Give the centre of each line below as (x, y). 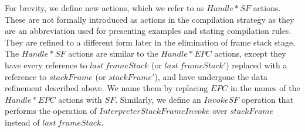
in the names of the (265, 88)
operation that (267, 99)
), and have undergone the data (211, 76)
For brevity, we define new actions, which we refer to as (104, 8)
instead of (22, 122)
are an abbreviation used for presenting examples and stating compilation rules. (148, 31)
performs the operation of (51, 111)
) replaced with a (257, 65)
